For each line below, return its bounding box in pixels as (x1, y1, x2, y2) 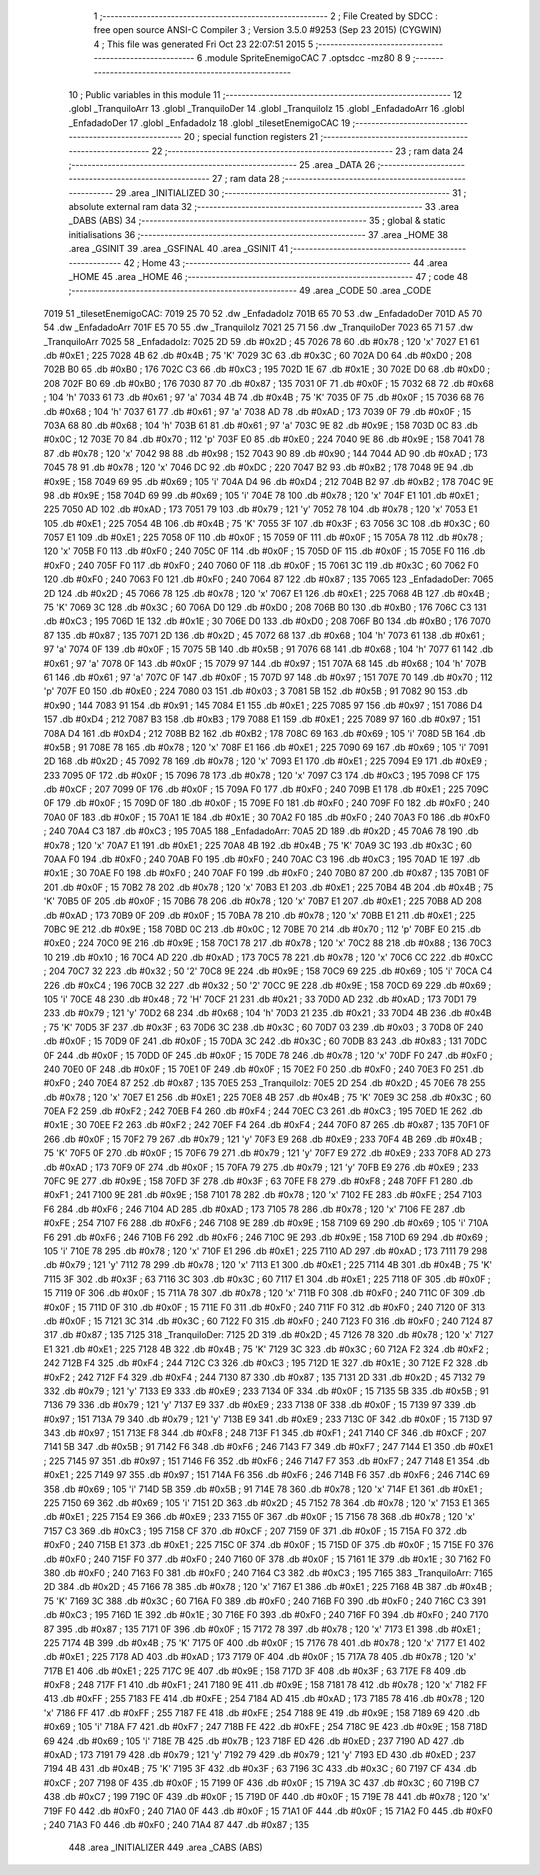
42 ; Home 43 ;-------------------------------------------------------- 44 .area (123, 256, 449, 269)
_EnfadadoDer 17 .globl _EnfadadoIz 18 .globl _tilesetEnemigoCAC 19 (68, 116, 351, 129)
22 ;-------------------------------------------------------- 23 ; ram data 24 (151, 145, 464, 157)
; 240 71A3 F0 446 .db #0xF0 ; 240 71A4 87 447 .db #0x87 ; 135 (43, 1819, 310, 1830)
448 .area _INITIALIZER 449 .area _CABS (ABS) (68, 1841, 264, 1854)
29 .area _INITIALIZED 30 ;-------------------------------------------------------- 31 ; (115, 186, 467, 199)
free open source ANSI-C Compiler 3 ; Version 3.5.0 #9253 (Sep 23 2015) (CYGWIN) (93, 24, 442, 36)
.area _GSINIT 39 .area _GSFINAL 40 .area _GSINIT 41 (68, 243, 289, 255)
